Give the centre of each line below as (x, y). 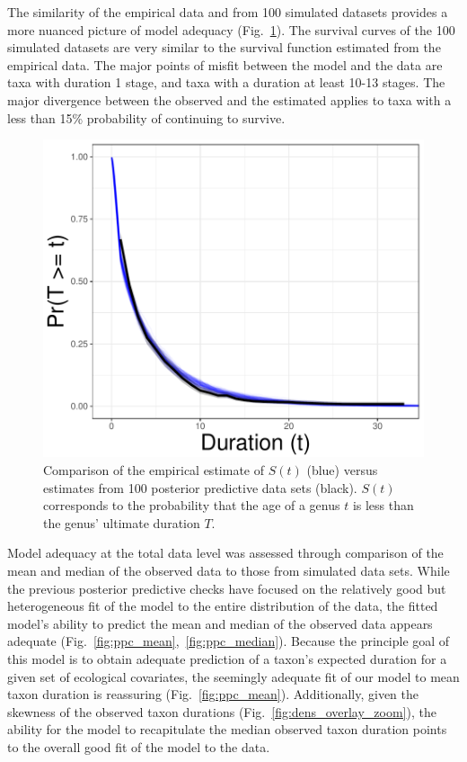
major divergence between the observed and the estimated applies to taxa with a (229, 99)
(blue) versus (342, 470)
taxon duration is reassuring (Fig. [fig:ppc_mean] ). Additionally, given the (213, 694)
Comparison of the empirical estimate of (154, 470)
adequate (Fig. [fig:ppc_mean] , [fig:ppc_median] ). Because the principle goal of (229, 641)
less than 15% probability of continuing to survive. (146, 117)
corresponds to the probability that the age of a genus (192, 505)
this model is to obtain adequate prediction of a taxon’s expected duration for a (227, 659)
